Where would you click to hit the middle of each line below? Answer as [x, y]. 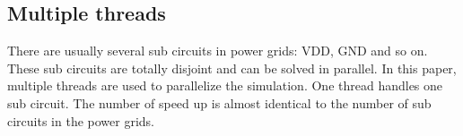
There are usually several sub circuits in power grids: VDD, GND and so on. [218, 51]
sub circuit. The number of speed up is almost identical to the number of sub [219, 102]
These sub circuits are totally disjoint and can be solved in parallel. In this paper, [232, 68]
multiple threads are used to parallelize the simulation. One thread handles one [225, 85]
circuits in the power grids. [81, 120]
